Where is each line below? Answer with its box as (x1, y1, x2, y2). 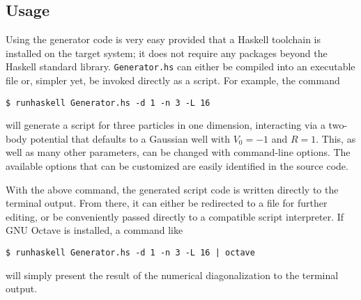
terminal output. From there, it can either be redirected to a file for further (6, 196, 328, 210)
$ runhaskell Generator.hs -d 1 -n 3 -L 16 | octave (6, 248, 255, 258)
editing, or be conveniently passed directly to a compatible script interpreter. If (6, 209, 344, 223)
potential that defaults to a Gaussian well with (30, 131, 230, 145)
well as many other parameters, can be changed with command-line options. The (6, 145, 351, 159)
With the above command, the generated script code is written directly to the (6, 182, 339, 196)
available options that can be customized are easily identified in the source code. (6, 159, 348, 173)
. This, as (316, 131, 356, 145)
